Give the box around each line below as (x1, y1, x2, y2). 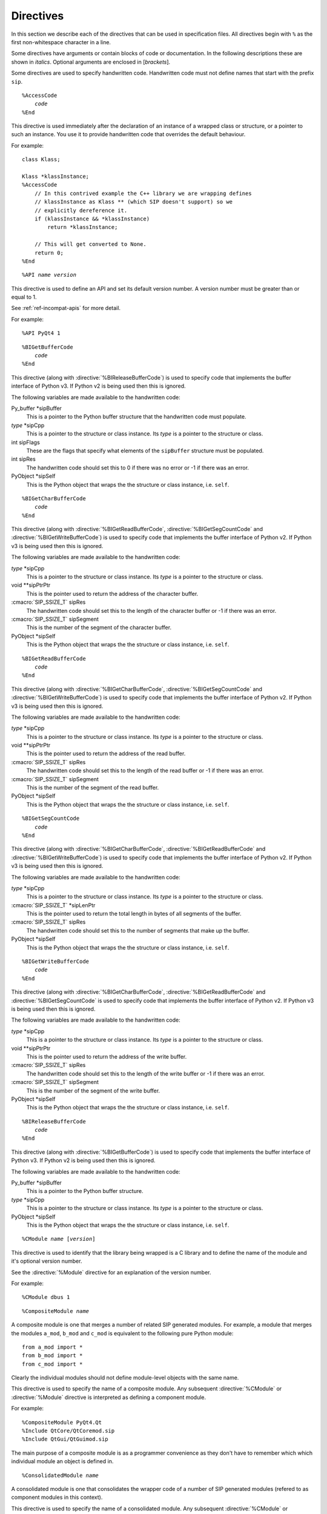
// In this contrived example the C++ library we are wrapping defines (34, 190, 252, 197)
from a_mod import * (22, 1343, 83, 1350)
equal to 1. (11, 294, 37, 301)
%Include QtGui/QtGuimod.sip (22, 1436, 108, 1443)
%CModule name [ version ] (22, 1235, 96, 1243)
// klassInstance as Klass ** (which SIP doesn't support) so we (34, 199, 233, 205)
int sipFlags (11, 438, 41, 446)
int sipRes (11, 455, 36, 463)
